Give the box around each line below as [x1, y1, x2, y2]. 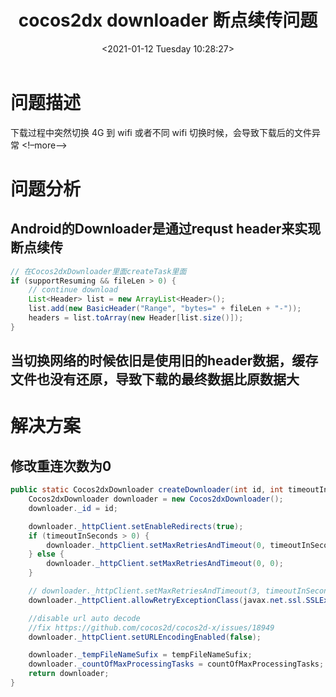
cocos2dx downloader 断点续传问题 [18, 9, 318, 32]
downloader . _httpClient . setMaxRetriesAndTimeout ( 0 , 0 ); [46, 559, 284, 569]
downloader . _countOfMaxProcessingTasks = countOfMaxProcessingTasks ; [28, 659, 325, 670]
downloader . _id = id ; [28, 503, 118, 513]
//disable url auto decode [28, 613, 141, 623]
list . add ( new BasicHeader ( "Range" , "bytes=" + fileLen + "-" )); [28, 304, 302, 314]
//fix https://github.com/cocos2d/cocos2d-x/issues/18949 [28, 622, 275, 633]
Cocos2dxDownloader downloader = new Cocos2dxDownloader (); [28, 494, 284, 505]
